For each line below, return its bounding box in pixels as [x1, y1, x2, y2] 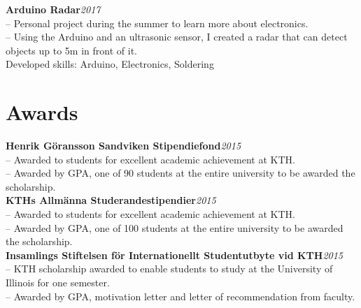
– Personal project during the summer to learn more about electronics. [6, 15, 309, 30]
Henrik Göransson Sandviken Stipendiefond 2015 [6, 138, 241, 153]
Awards [6, 98, 78, 126]
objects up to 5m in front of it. [6, 43, 137, 57]
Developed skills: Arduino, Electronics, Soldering [6, 57, 214, 71]
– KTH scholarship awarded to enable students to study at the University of [6, 261, 333, 276]
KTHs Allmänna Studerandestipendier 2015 [6, 193, 216, 207]
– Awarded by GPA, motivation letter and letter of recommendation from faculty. [6, 288, 355, 303]
